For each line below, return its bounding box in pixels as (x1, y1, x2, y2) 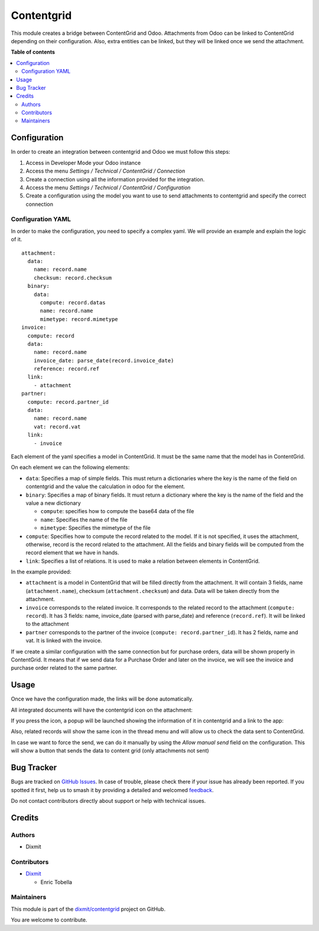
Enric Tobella (40, 878, 73, 885)
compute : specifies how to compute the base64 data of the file (40, 508, 194, 515)
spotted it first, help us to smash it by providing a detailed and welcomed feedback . (11, 786, 214, 793)
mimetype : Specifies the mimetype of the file (40, 524, 151, 531)
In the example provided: (11, 568, 71, 576)
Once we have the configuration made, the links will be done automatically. (11, 695, 194, 703)
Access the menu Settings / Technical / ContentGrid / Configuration (25, 184, 191, 191)
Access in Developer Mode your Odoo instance (25, 159, 141, 166)
